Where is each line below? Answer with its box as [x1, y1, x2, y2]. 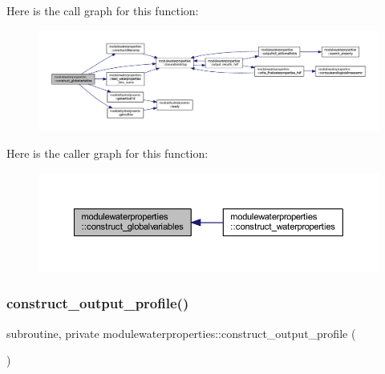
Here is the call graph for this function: [6, 2, 199, 18]
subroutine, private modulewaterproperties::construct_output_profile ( [6, 324, 356, 341]
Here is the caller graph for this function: [6, 145, 209, 162]
